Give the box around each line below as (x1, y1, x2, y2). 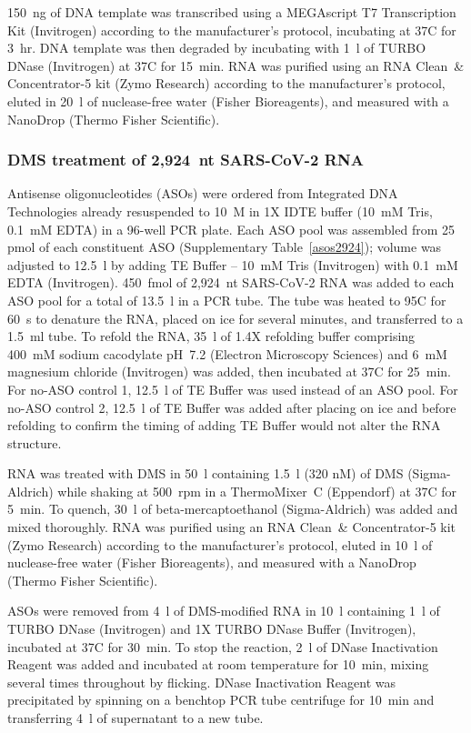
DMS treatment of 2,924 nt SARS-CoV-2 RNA (7, 148, 364, 171)
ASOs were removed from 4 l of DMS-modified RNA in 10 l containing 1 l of (7, 601, 440, 620)
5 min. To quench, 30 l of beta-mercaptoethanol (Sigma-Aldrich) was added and (7, 499, 458, 518)
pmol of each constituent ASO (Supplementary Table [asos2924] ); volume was (7, 237, 442, 256)
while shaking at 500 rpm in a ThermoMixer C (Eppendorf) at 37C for (57, 481, 457, 500)
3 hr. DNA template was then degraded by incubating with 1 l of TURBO (7, 38, 426, 57)
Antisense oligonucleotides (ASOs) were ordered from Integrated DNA (7, 184, 398, 203)
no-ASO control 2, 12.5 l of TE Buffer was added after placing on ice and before (7, 397, 456, 417)
